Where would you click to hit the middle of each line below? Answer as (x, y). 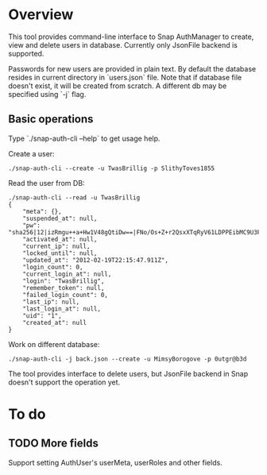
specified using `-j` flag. (47, 94)
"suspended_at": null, (60, 218)
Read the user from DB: (46, 183)
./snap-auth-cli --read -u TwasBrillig (74, 197)
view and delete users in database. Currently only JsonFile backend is (123, 44)
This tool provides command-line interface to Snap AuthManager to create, (131, 37)
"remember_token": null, (64, 288)
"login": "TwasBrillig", (64, 281)
